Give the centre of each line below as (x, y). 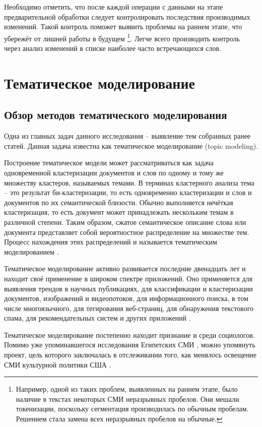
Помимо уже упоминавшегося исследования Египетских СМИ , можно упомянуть (130, 345)
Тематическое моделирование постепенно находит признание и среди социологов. (129, 334)
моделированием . (31, 251)
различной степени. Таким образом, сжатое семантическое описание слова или (125, 222)
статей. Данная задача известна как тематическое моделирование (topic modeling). (131, 145)
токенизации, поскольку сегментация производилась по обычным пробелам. (132, 409)
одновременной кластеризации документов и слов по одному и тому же (114, 172)
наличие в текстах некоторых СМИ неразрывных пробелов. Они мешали (127, 399)
